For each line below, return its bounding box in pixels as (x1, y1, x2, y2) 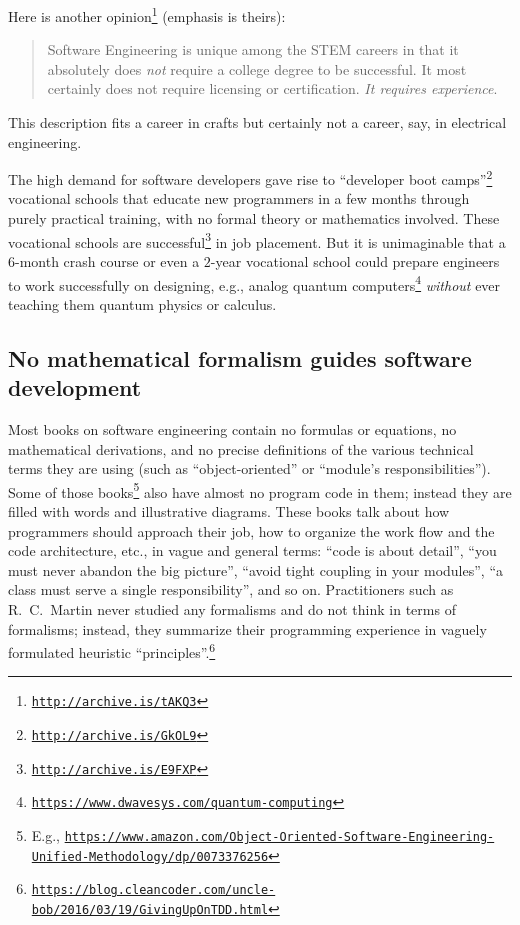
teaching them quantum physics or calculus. (8, 293, 277, 314)
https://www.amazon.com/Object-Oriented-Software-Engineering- (64, 830, 495, 844)
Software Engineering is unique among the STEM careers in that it (47, 39, 459, 60)
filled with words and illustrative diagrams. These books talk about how (8, 500, 450, 521)
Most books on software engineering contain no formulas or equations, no (8, 418, 457, 439)
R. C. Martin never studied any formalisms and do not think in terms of (8, 598, 456, 619)
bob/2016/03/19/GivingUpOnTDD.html (31, 902, 269, 917)
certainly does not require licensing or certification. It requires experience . (47, 78, 498, 99)
